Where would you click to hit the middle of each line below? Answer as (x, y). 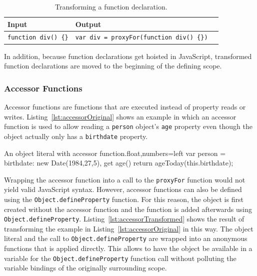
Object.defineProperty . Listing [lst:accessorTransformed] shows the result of (124, 219)
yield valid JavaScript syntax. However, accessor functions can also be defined (123, 189)
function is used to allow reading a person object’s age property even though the (128, 126)
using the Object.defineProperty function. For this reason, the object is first (124, 199)
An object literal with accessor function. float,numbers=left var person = (115, 153)
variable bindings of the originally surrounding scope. (85, 268)
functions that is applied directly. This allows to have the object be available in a (128, 248)
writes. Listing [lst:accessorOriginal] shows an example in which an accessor (120, 116)
